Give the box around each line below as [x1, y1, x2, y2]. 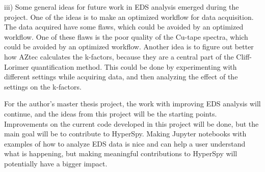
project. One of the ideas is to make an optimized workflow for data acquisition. [4, 11, 254, 22]
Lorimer [4, 61, 29, 72]
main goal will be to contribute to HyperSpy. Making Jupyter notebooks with [4, 128, 247, 139]
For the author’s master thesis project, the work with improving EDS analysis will [4, 98, 261, 109]
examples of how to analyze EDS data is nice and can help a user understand [4, 138, 246, 149]
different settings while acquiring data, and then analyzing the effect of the [4, 71, 238, 82]
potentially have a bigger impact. [4, 158, 108, 168]
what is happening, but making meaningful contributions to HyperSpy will [4, 148, 237, 159]
